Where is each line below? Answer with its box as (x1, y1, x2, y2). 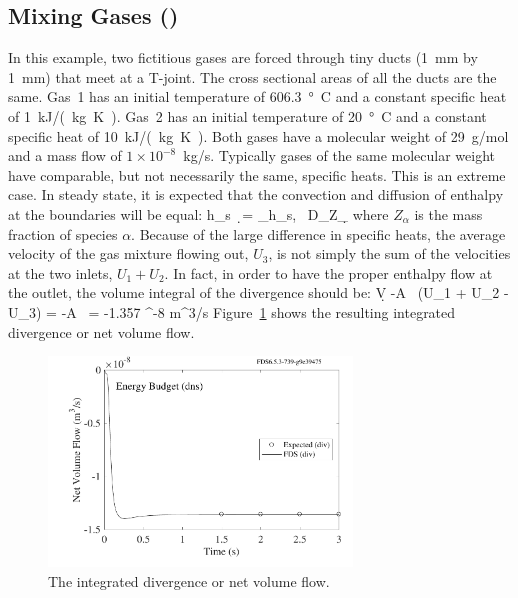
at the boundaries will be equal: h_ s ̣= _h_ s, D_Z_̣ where (8, 203, 389, 224)
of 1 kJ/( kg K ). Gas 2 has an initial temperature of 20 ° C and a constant (8, 105, 487, 126)
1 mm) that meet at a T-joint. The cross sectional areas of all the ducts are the (8, 66, 497, 87)
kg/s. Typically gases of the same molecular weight (183, 145, 496, 166)
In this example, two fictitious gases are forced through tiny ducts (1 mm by (8, 47, 478, 68)
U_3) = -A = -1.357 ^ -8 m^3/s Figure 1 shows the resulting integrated (8, 301, 456, 322)
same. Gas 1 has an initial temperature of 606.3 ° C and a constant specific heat (8, 86, 507, 107)
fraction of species (8, 223, 118, 244)
